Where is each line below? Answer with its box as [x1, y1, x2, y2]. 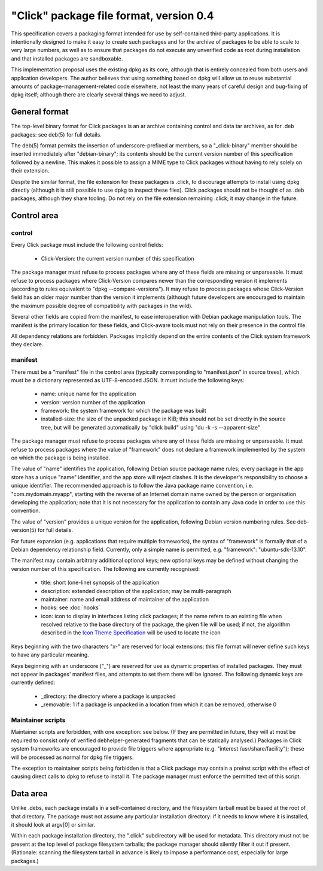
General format [11, 107, 69, 117]
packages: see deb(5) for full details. [11, 131, 102, 138]
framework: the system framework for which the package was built [41, 407, 206, 415]
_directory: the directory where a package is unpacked [41, 692, 176, 700]
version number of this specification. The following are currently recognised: [11, 565, 200, 572]
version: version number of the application [41, 398, 146, 406]
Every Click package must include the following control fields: [11, 241, 164, 249]
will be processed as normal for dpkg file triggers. [11, 754, 134, 761]
